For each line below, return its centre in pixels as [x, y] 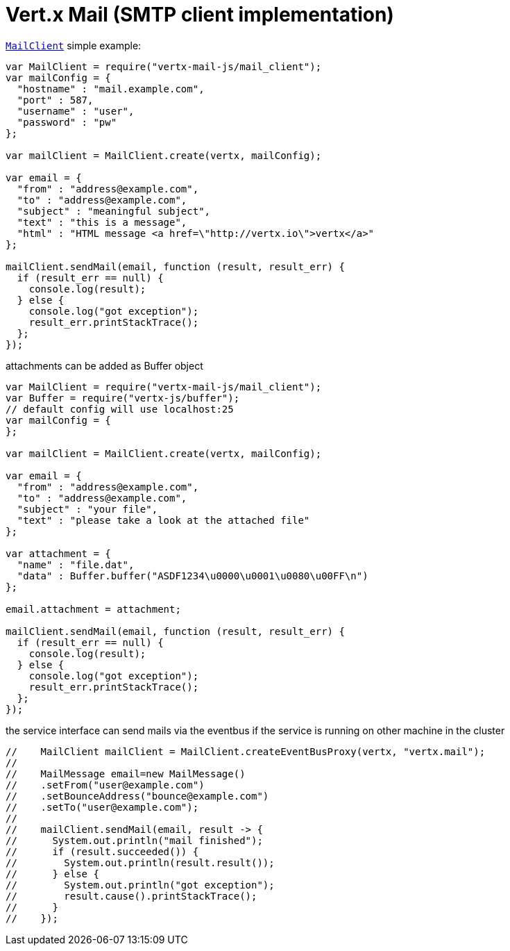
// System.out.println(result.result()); [140, 862]
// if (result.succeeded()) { [102, 851]
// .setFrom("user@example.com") [105, 785]
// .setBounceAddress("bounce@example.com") [137, 796]
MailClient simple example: [74, 45]
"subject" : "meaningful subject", [114, 211]
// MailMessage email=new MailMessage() [126, 774]
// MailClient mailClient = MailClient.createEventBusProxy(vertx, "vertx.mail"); [246, 751]
